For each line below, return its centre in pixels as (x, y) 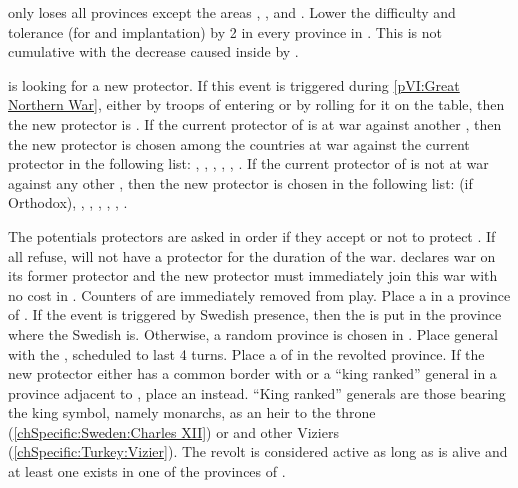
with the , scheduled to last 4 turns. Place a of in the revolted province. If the (246, 353)
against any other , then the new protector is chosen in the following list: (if (240, 182)
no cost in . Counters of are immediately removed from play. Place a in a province (259, 294)
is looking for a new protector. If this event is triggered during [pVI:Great (234, 84)
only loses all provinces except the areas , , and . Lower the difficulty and (232, 12)
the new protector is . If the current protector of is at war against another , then (255, 123)
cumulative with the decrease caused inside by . (153, 51)
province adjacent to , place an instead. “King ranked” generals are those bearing (257, 392)
